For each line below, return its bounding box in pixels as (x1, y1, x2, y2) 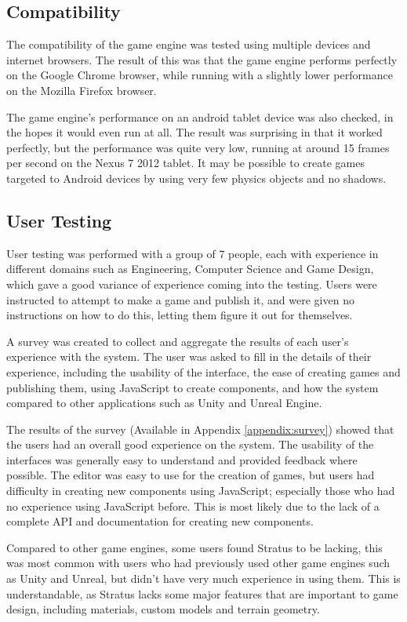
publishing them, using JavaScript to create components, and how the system (6, 379, 379, 395)
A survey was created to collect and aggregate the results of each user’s (6, 333, 349, 349)
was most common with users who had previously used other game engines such (6, 555, 391, 571)
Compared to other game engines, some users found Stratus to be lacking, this (6, 539, 383, 555)
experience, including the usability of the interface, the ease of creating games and (6, 363, 401, 380)
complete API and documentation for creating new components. (6, 513, 314, 529)
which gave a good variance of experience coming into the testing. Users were (6, 275, 377, 292)
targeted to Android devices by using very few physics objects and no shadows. (6, 169, 387, 186)
